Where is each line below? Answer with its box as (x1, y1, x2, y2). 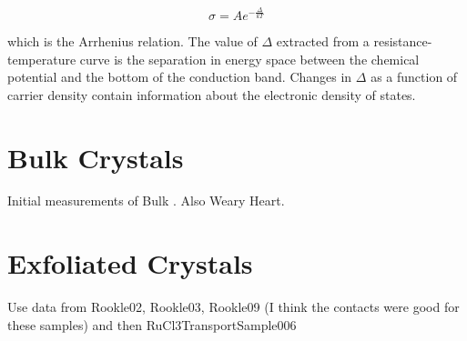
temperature (7, 49, 76, 68)
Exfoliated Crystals (7, 245, 253, 282)
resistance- (373, 31, 432, 50)
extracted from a (276, 31, 370, 50)
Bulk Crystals (7, 138, 184, 176)
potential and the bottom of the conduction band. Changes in (7, 67, 352, 86)
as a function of (371, 67, 458, 86)
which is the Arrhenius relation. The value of (7, 31, 258, 50)
